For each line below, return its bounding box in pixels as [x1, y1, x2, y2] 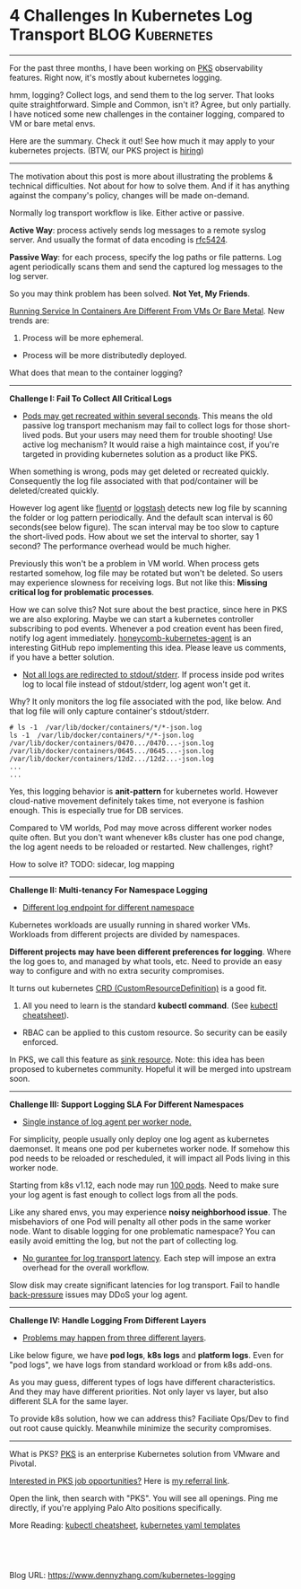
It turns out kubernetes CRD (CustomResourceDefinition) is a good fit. [9, 982, 267, 993]
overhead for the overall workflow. [21, 1262, 150, 1273]
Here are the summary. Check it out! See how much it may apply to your [9, 136, 275, 146]
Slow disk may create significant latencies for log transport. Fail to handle [9, 1279, 280, 1290]
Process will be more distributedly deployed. [21, 349, 187, 360]
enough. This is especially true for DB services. [9, 804, 184, 815]
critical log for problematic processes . [9, 586, 155, 597]
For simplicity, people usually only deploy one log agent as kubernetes [9, 1133, 270, 1145]
